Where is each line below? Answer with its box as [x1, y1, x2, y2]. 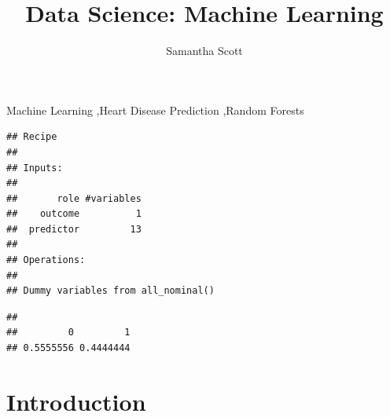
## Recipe [6, 131, 57, 143]
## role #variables [6, 192, 142, 204]
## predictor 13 [6, 223, 142, 235]
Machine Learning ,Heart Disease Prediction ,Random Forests [6, 101, 304, 118]
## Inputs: [6, 162, 63, 174]
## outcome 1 [6, 208, 142, 220]
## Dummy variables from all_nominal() [6, 285, 215, 297]
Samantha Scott [166, 42, 243, 59]
